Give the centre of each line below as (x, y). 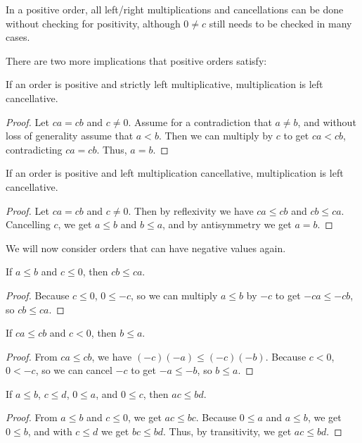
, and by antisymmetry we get (227, 224)
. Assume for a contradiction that (200, 121)
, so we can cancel (74, 370)
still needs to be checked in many (280, 23)
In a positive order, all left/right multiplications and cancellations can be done (175, 9)
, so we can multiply (174, 295)
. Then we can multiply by (216, 136)
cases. (18, 37)
